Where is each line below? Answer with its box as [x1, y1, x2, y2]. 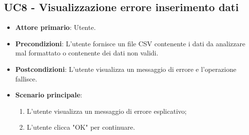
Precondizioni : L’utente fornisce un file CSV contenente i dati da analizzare [15, 38, 246, 48]
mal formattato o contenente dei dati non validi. [15, 48, 158, 58]
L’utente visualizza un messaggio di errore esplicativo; [27, 106, 187, 116]
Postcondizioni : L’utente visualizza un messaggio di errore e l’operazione [15, 64, 236, 74]
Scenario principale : [15, 90, 82, 100]
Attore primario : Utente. [15, 22, 96, 32]
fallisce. [15, 73, 37, 83]
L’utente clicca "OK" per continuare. [27, 122, 135, 132]
